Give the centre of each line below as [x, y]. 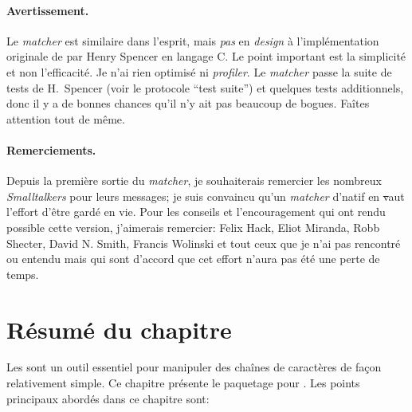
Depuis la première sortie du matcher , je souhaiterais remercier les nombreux [194, 180]
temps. [23, 274]
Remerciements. [51, 149]
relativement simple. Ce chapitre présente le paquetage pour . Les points [183, 383]
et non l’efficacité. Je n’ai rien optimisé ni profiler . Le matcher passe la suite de [199, 71]
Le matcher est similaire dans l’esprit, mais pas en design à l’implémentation [193, 40]
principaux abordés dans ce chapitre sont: [108, 398]
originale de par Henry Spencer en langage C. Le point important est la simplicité [206, 56]
